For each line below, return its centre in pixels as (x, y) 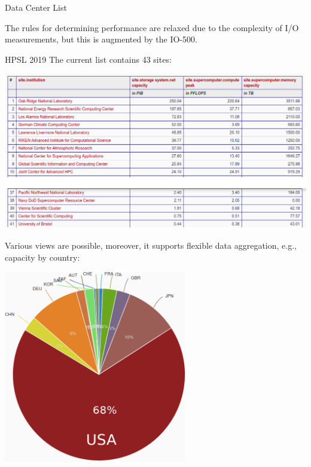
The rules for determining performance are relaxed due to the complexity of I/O (152, 27)
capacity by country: (42, 257)
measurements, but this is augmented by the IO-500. (101, 39)
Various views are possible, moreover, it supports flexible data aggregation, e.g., (151, 245)
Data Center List (36, 7)
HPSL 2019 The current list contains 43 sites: (88, 59)
